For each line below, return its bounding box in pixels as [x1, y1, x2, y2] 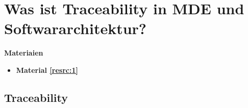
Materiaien [4, 47, 43, 58]
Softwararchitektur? [4, 18, 147, 39]
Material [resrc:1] [16, 64, 78, 75]
